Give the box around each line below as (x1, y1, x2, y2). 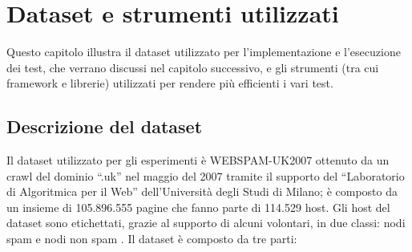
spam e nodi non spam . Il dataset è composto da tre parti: (6, 230, 297, 247)
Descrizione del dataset (6, 114, 203, 139)
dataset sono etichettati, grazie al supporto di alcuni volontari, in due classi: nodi (6, 214, 406, 231)
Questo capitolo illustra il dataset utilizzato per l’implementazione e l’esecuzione (6, 43, 401, 60)
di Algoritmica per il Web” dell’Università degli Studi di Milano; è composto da (6, 183, 398, 200)
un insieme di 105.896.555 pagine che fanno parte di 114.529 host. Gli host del (6, 198, 390, 215)
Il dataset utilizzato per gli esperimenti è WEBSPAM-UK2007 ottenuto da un (6, 152, 390, 169)
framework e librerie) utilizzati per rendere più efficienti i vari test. (6, 75, 333, 91)
